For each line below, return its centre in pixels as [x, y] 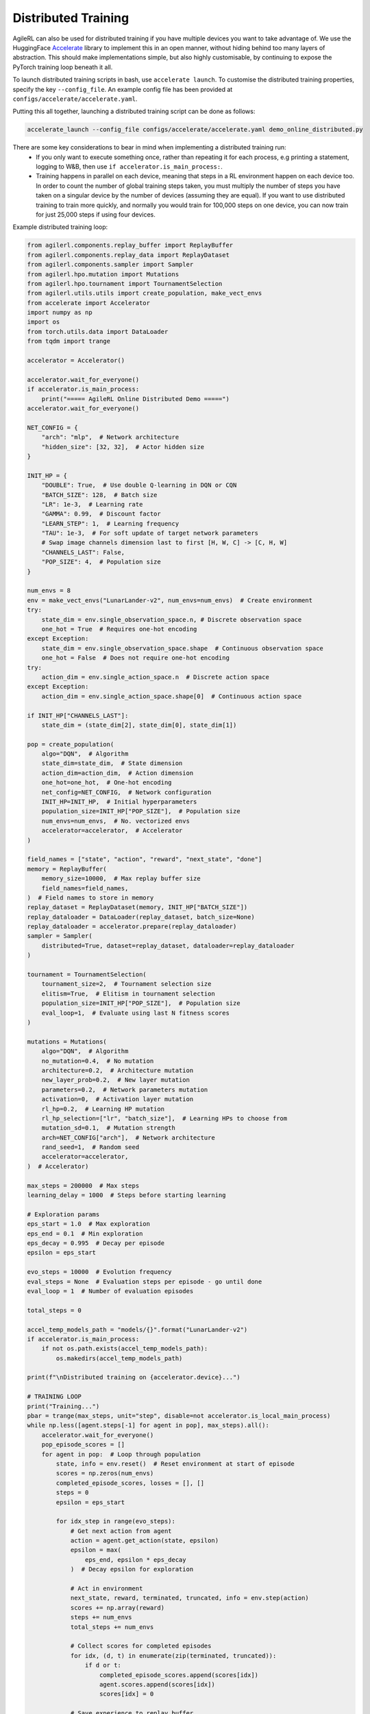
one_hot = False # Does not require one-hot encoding [135, 658]
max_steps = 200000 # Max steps [83, 1185]
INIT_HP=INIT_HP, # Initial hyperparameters [119, 802]
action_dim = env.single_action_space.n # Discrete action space [156, 677]
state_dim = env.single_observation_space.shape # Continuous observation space [182, 648]
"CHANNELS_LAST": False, [83, 552]
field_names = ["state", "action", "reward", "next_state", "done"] [145, 859]
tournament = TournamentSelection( [87, 975]
